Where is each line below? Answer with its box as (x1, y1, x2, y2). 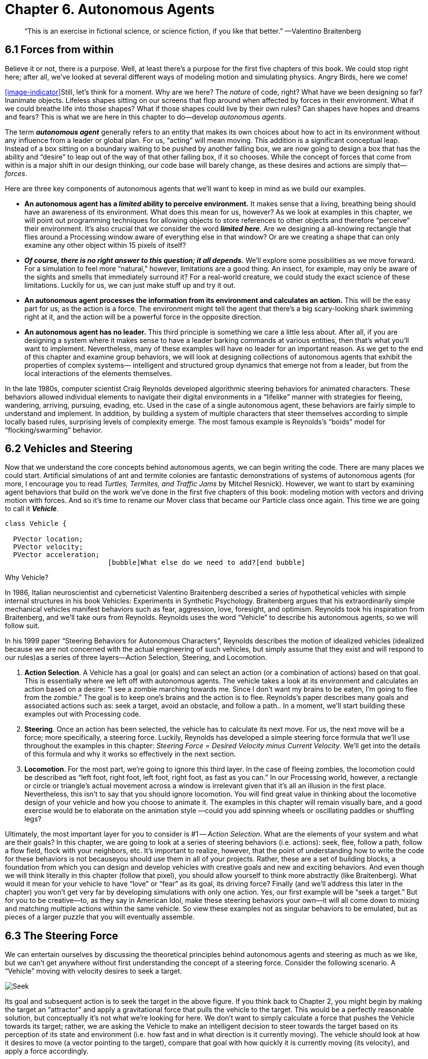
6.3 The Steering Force (5, 929, 119, 942)
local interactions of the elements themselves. (24, 369, 172, 378)
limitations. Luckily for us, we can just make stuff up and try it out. (24, 280, 236, 289)
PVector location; (13, 535, 83, 543)
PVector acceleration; (13, 551, 100, 559)
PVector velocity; (13, 543, 83, 551)
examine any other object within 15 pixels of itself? (24, 240, 186, 249)
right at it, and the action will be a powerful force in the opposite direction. (24, 312, 262, 321)
